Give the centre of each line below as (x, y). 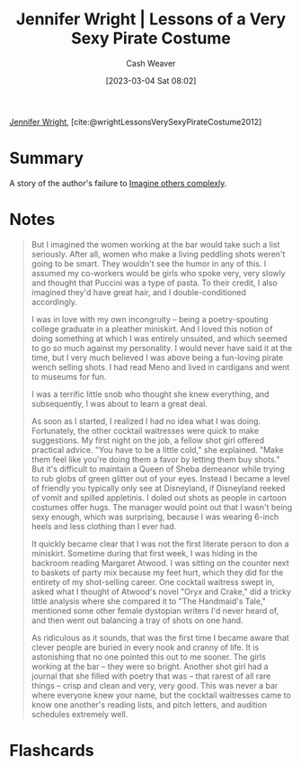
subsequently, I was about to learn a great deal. (120, 403)
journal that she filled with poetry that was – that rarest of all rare (151, 676)
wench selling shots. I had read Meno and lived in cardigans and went (160, 367)
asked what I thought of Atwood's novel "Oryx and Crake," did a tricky (161, 591)
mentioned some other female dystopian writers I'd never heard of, (155, 610)
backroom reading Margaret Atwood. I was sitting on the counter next (160, 563)
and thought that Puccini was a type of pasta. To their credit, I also (154, 283)
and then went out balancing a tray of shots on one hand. (137, 620)
